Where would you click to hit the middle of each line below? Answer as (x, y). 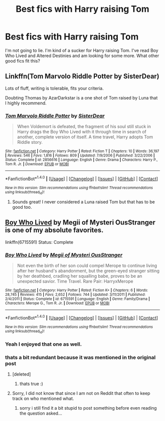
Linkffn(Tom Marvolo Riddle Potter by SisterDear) (82, 77)
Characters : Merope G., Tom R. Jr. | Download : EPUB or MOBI (57, 303)
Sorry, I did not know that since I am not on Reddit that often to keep (81, 393)
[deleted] (21, 374)
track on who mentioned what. (43, 399)
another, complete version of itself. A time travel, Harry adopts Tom (85, 137)
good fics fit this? (23, 61)
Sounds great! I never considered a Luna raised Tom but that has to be (83, 202)
